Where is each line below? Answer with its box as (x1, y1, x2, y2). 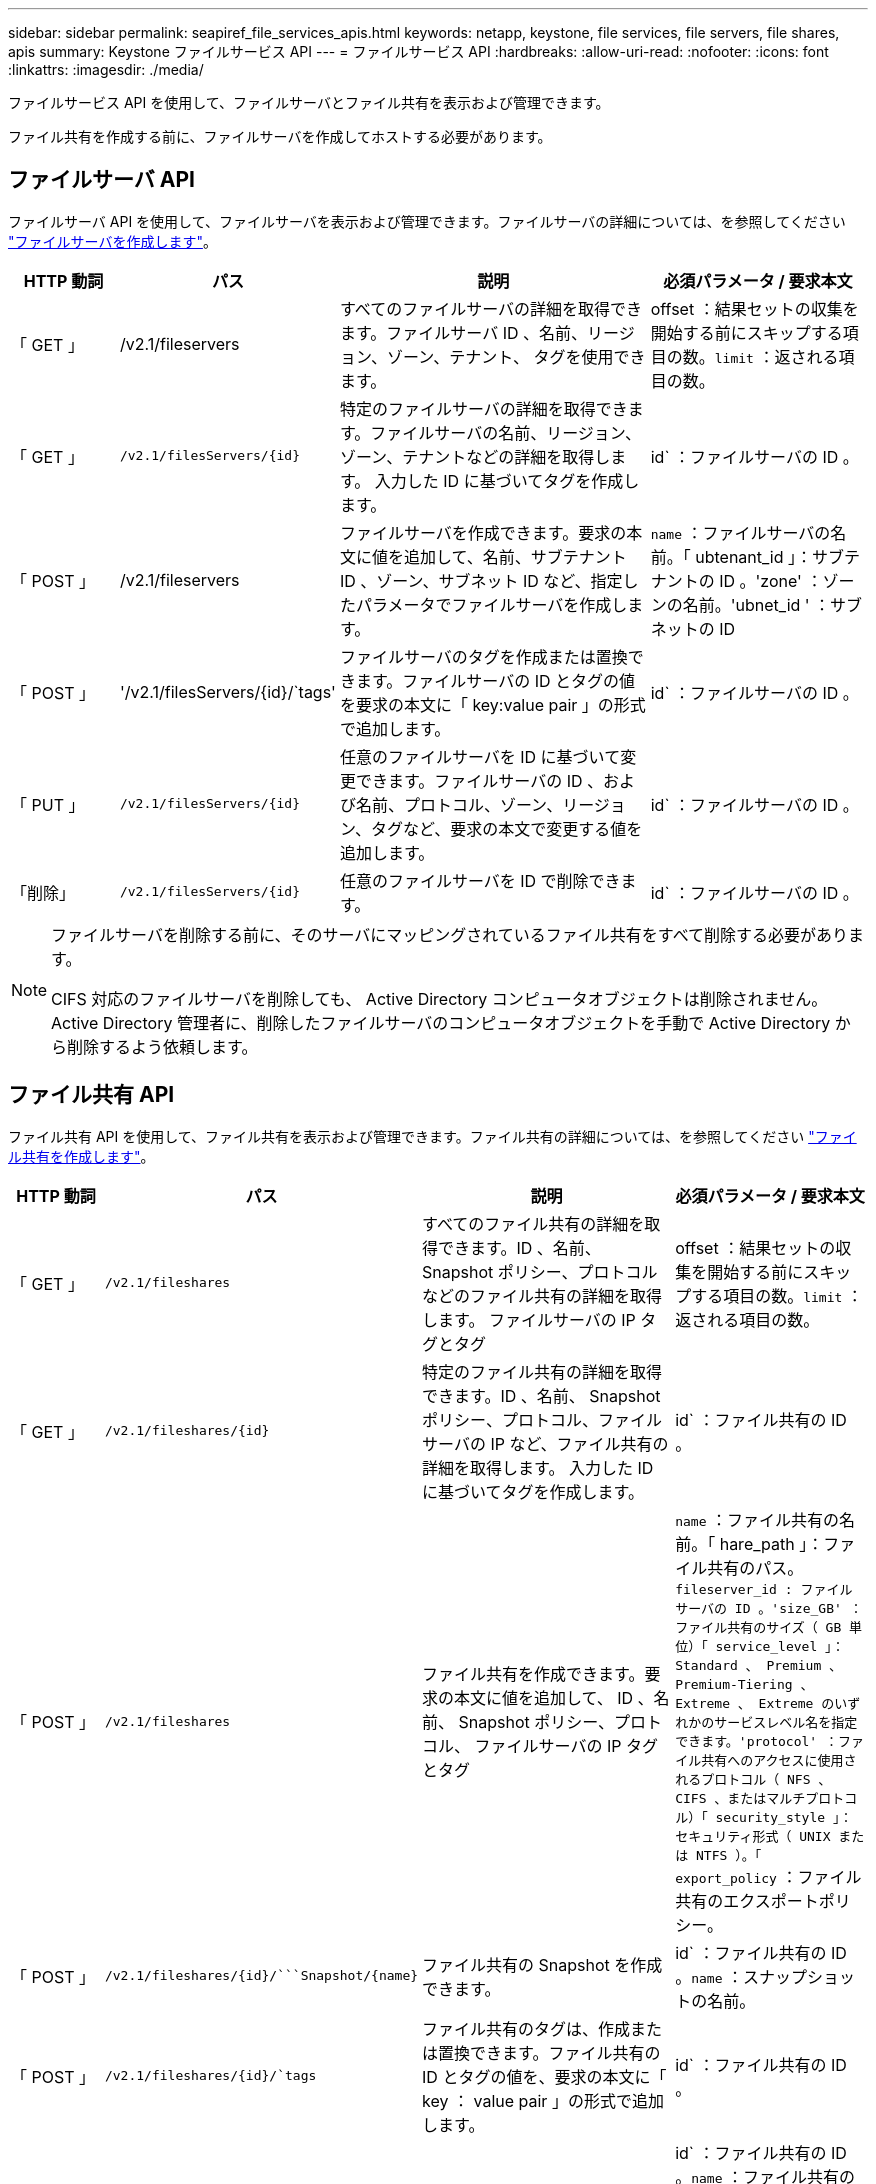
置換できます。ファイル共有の (438, 2042, 661, 2063)
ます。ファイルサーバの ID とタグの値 (355, 670, 636, 691)
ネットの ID (650, 618, 736, 639)
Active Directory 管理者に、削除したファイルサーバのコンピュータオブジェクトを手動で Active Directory (51, 1012, 831, 1033)
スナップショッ (743, 1966, 856, 1987)
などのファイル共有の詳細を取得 (422, 1285, 663, 1306)
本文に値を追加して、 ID (454, 1688, 634, 1709)
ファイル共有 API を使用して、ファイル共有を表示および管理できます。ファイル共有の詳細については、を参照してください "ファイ (8, 1127, 857, 1145)
